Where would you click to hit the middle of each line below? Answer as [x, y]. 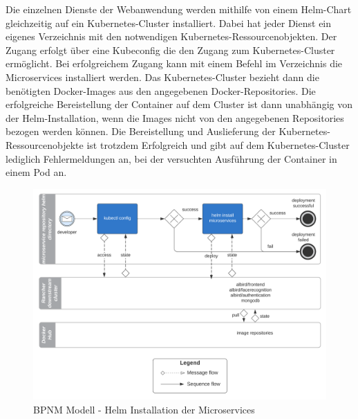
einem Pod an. [36, 172]
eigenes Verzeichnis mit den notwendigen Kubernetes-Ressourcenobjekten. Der [171, 36]
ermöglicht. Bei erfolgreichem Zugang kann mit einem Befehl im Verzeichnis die [174, 63]
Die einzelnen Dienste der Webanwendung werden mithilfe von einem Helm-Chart [179, 9]
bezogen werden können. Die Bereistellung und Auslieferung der [141, 131]
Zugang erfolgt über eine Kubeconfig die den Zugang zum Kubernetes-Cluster [170, 50]
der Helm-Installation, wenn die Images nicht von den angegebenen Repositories [175, 117]
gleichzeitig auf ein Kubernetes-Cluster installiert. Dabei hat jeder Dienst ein [169, 23]
